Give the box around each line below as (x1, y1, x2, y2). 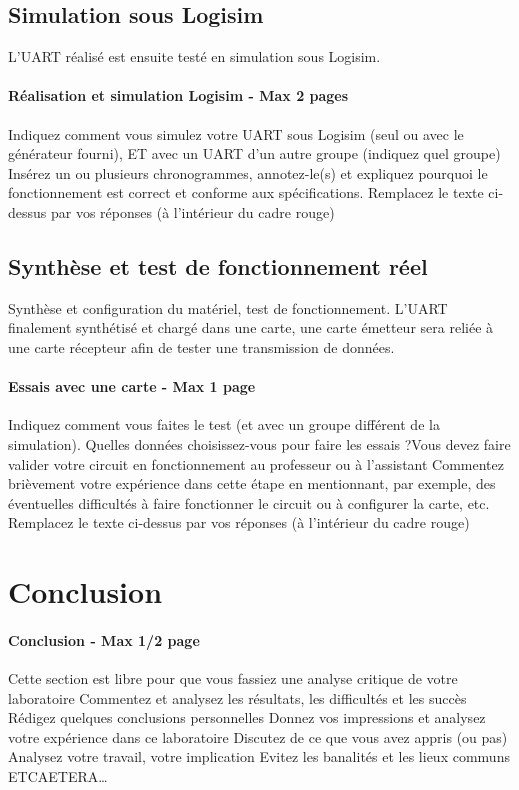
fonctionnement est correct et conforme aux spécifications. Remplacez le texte (8, 182, 484, 203)
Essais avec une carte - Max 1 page (8, 376, 256, 397)
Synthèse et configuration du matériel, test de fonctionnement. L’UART (8, 297, 448, 318)
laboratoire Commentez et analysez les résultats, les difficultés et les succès (8, 687, 467, 708)
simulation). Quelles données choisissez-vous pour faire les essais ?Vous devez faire (8, 433, 511, 454)
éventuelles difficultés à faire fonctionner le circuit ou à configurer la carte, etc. (8, 492, 490, 513)
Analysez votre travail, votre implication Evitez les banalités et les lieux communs (8, 746, 510, 767)
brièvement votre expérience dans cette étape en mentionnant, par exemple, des (8, 473, 496, 494)
